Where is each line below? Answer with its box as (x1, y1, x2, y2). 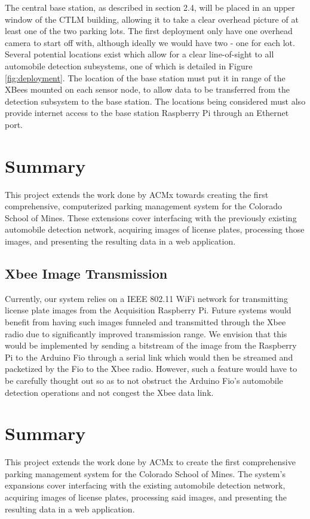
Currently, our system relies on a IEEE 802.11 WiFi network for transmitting (5, 292, 288, 304)
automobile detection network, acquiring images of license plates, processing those (5, 223, 305, 236)
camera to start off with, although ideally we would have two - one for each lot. (5, 36, 295, 48)
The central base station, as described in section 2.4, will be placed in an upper (5, 1, 295, 13)
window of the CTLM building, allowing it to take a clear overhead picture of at (5, 13, 299, 25)
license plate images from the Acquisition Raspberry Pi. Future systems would (5, 304, 291, 316)
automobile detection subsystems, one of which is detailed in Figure (5, 59, 253, 72)
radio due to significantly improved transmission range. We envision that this (5, 327, 287, 340)
